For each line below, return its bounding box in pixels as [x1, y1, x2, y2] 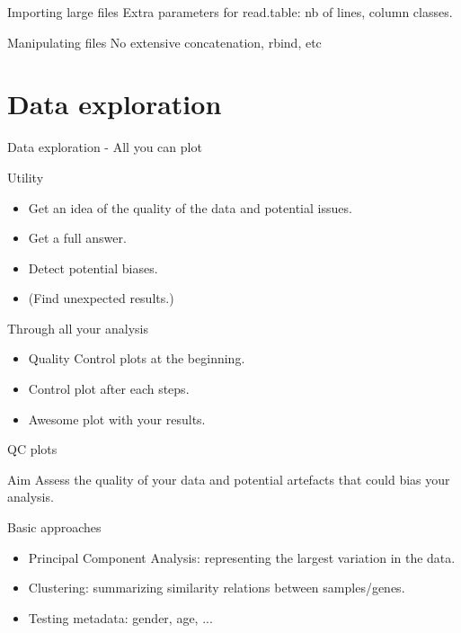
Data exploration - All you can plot [7, 138, 202, 156]
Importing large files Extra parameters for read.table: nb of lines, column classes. [7, 3, 453, 21]
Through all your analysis [7, 318, 148, 337]
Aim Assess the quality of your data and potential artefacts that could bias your [7, 469, 450, 488]
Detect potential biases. [28, 258, 158, 277]
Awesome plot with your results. [28, 409, 206, 428]
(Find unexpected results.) [28, 289, 174, 308]
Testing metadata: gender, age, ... [28, 608, 213, 627]
